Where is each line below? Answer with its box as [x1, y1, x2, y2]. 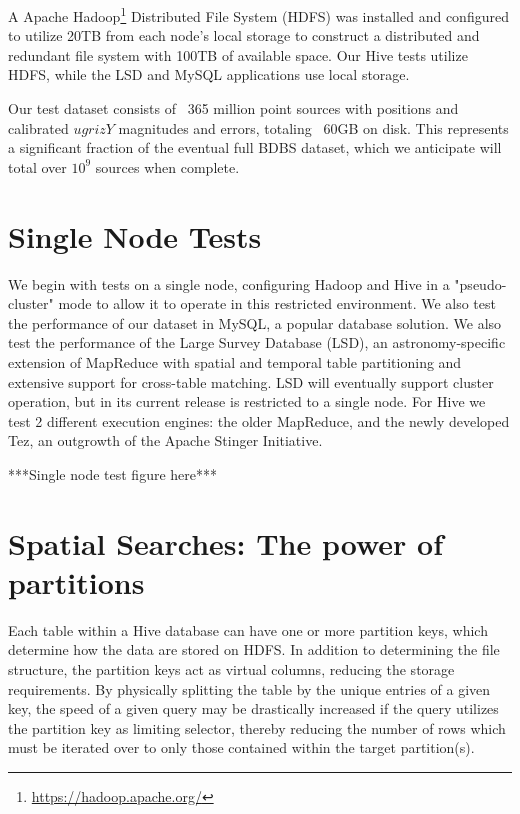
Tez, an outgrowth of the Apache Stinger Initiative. [8, 430, 323, 451]
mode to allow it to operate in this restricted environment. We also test [58, 293, 496, 314]
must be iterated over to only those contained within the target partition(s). [8, 737, 475, 758]
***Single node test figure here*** [8, 463, 217, 484]
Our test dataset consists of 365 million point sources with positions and [8, 98, 459, 119]
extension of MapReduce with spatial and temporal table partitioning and [8, 351, 462, 372]
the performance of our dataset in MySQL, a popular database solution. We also [8, 312, 502, 333]
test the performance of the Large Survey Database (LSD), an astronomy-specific [8, 332, 506, 353]
